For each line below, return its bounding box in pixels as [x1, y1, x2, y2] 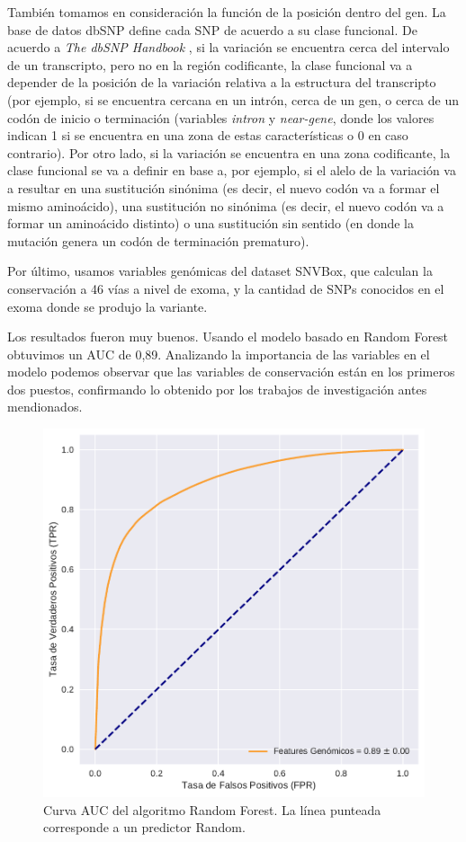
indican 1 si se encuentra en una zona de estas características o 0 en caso [7, 126, 408, 145]
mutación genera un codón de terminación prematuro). [7, 231, 309, 250]
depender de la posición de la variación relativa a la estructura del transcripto [7, 73, 436, 92]
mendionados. [7, 397, 83, 416]
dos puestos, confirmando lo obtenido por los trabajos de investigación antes [7, 379, 427, 398]
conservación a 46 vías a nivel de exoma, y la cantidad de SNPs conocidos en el [7, 279, 444, 297]
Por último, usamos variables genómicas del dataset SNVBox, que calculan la [7, 261, 433, 280]
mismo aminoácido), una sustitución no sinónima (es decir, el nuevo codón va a [7, 196, 444, 215]
